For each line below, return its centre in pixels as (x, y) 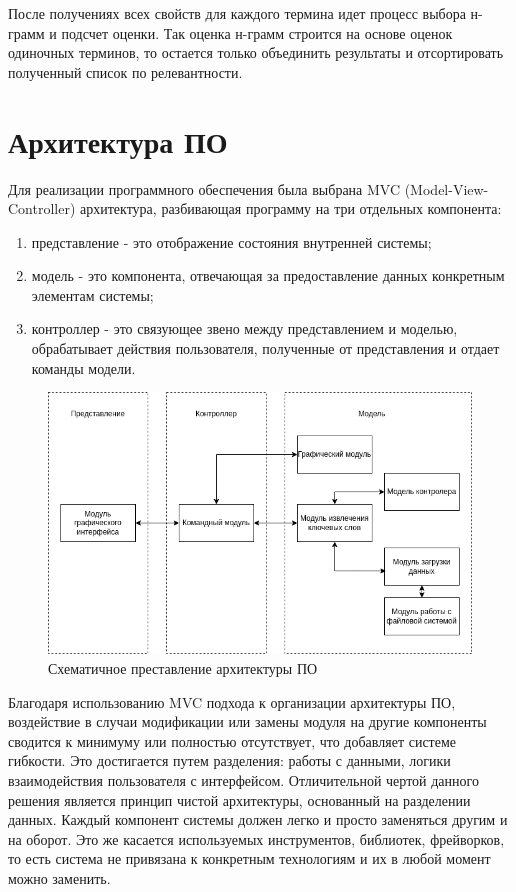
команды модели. (83, 367)
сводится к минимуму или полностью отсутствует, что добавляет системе (232, 740)
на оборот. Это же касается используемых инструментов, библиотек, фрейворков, (256, 838)
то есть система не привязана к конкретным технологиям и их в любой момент (249, 858)
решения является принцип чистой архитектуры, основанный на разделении (239, 799)
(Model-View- (446, 188)
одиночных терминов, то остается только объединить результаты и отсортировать (256, 52)
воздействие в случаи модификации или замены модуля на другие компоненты (247, 721)
